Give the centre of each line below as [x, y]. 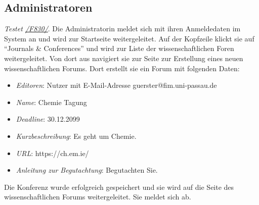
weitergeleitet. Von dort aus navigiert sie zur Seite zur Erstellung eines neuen [124, 58]
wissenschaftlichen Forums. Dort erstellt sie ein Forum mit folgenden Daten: [122, 68]
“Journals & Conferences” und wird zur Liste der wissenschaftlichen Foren [119, 48]
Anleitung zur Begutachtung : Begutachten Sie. [87, 170]
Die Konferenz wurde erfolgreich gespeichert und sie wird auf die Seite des [119, 187]
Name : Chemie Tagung [51, 102]
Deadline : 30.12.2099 [48, 119]
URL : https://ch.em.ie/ [52, 153]
